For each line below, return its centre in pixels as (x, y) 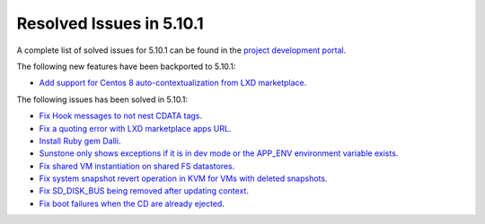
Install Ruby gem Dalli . (80, 141)
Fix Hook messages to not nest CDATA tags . (120, 116)
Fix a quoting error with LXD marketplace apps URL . (135, 128)
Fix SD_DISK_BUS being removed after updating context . (144, 191)
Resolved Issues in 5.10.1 (110, 23)
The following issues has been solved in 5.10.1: (102, 99)
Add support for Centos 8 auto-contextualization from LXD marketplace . (173, 83)
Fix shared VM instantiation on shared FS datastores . (137, 166)
